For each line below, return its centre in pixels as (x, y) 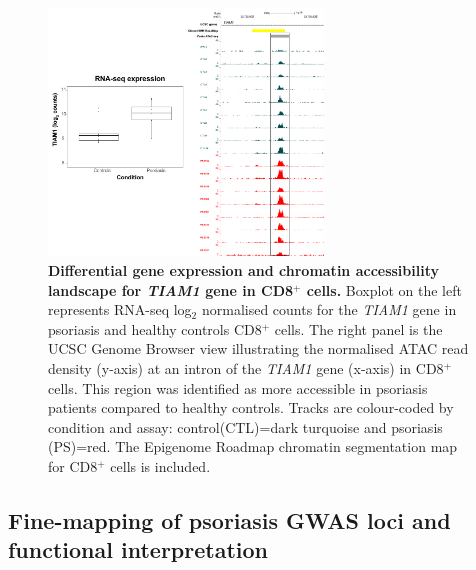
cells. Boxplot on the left (384, 289)
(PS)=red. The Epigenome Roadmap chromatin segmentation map (253, 446)
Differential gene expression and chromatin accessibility (243, 270)
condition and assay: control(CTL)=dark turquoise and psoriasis (245, 426)
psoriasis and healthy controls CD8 (155, 328)
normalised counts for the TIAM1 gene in (329, 309)
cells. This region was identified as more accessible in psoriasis (238, 387)
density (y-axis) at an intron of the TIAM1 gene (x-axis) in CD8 (246, 367)
